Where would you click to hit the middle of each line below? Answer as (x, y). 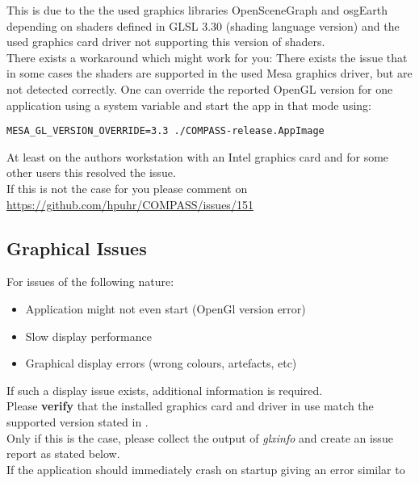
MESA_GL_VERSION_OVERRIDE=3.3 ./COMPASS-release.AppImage (166, 131)
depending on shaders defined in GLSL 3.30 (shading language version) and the (203, 25)
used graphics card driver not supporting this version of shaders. (166, 42)
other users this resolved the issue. (91, 172)
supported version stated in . (78, 421)
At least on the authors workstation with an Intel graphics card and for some (198, 156)
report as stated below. (63, 454)
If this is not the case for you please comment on (127, 188)
